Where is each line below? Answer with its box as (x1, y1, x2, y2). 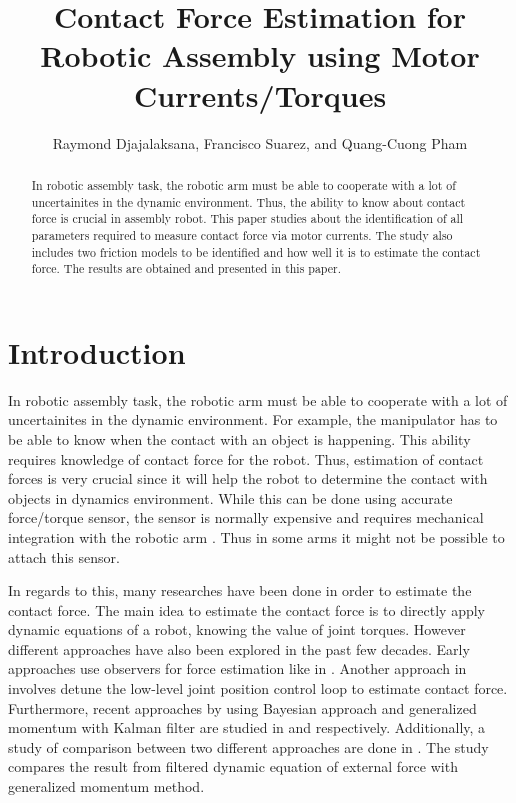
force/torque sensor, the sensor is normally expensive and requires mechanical (8, 507, 484, 528)
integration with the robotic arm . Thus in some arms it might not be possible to (8, 526, 505, 547)
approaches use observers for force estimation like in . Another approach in (8, 658, 467, 679)
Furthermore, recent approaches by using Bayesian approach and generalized (8, 697, 477, 718)
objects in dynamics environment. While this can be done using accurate (8, 487, 453, 508)
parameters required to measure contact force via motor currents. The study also (31, 226, 453, 243)
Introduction (8, 331, 186, 372)
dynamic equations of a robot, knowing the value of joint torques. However (8, 619, 466, 640)
